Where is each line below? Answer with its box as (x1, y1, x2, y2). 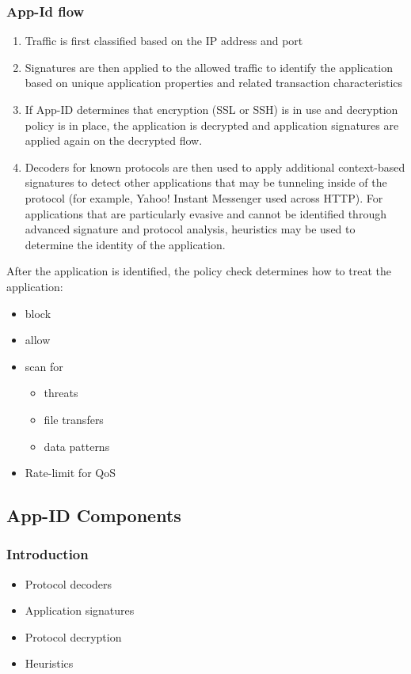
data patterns (44, 437, 110, 454)
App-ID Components (6, 503, 181, 528)
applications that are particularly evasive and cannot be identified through (25, 205, 386, 222)
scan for (25, 358, 63, 374)
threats (44, 384, 78, 401)
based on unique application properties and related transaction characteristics (25, 74, 403, 91)
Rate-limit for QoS (25, 464, 116, 481)
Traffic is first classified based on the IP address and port (25, 32, 303, 49)
